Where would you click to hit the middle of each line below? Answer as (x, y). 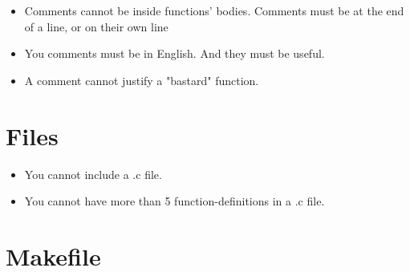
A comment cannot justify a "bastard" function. (142, 80)
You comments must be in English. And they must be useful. (175, 53)
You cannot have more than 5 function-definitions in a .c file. (175, 201)
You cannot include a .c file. (93, 174)
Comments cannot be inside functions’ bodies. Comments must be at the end (214, 10)
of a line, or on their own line (96, 26)
